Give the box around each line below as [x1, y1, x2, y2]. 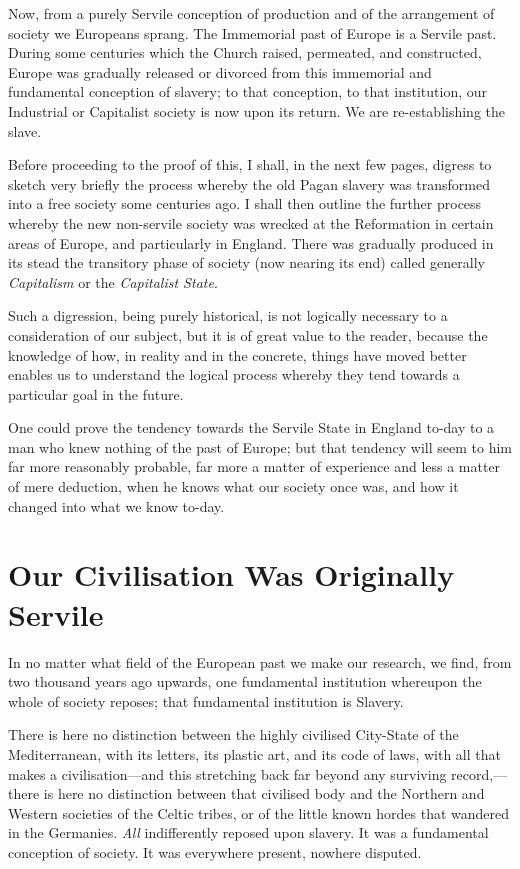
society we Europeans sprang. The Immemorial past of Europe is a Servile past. [8, 22, 497, 43]
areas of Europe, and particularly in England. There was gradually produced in [8, 232, 494, 253]
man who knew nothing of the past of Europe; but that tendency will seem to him [8, 436, 513, 457]
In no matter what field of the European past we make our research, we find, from [8, 651, 512, 672]
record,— [451, 763, 508, 784]
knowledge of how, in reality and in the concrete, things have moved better [8, 344, 467, 365]
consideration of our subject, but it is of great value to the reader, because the [8, 324, 488, 345]
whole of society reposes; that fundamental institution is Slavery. [8, 690, 404, 711]
